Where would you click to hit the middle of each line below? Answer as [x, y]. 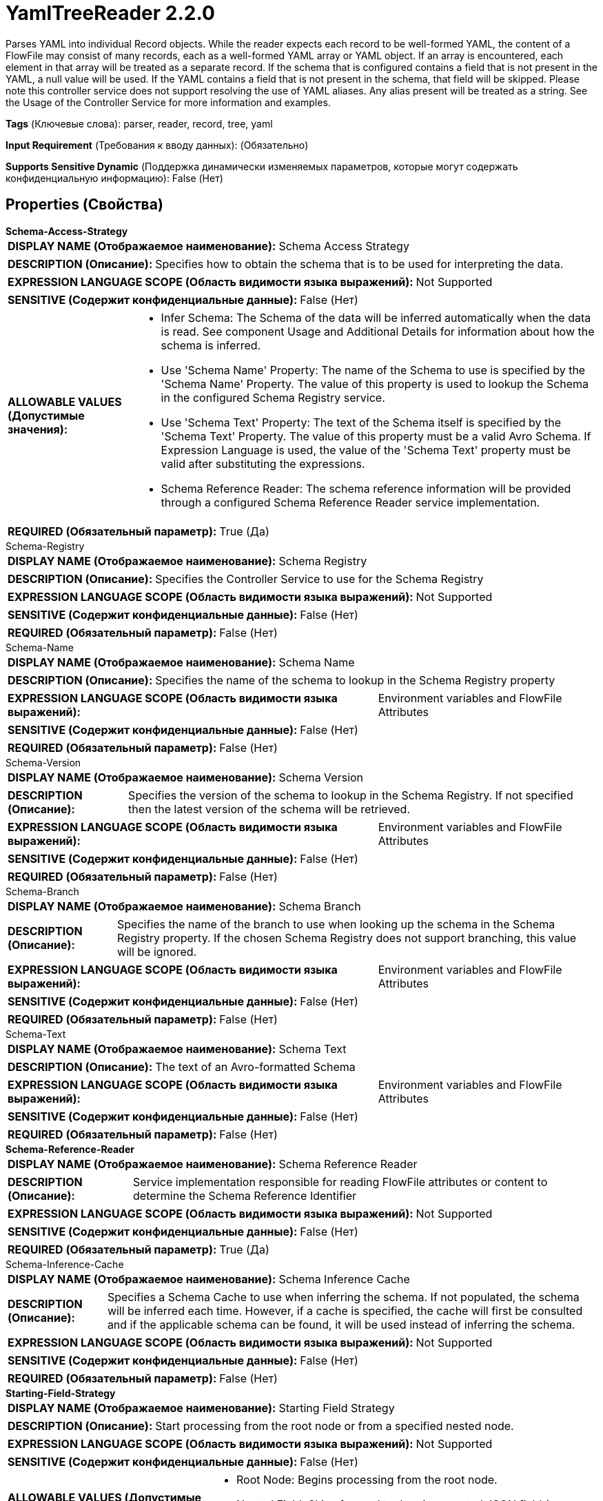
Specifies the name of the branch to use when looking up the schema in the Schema [336, 924]
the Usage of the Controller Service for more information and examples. [168, 102]
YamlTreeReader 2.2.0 [110, 13]
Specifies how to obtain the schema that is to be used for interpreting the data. [359, 264]
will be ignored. [157, 951]
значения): [38, 429]
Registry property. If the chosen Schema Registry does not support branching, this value [347, 938]
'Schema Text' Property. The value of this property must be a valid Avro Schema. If [376, 436]
